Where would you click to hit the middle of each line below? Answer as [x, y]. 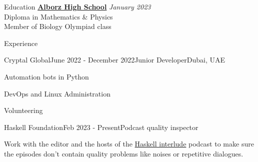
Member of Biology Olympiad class [58, 26]
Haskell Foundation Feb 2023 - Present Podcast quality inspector [101, 127]
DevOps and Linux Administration [57, 93]
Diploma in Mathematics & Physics [58, 16]
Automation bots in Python [46, 76]
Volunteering [23, 110]
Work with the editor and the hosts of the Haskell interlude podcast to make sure [129, 144]
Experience [21, 43]
